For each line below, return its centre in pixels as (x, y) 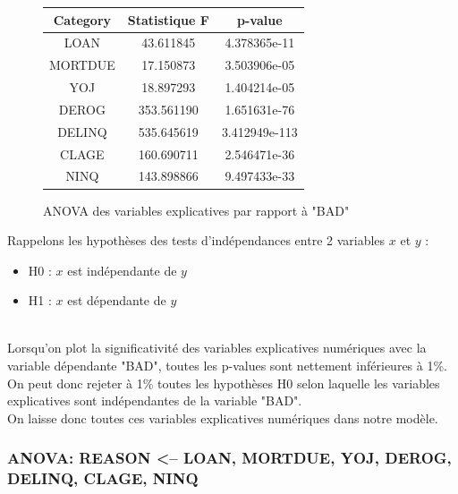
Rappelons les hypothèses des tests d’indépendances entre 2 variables (196, 240)
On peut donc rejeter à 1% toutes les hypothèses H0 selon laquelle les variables (224, 383)
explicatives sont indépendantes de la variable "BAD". (155, 400)
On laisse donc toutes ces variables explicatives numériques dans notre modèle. (223, 417)
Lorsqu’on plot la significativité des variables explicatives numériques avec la (217, 348)
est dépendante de (117, 300)
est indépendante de (122, 270)
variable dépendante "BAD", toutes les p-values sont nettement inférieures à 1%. (227, 366)
